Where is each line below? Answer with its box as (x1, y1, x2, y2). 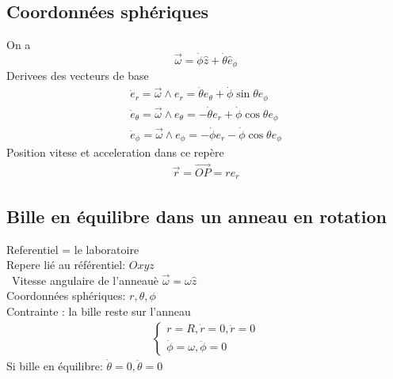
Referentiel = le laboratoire (6, 241, 139, 257)
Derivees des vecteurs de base (6, 67, 149, 84)
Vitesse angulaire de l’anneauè (11, 271, 158, 288)
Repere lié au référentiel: (6, 256, 126, 273)
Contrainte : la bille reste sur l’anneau (6, 303, 191, 320)
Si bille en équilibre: (6, 357, 103, 373)
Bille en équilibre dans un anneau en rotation (6, 203, 387, 228)
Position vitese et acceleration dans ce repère (6, 144, 224, 161)
